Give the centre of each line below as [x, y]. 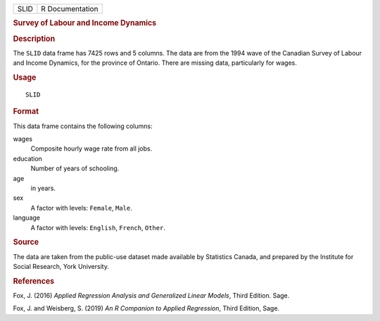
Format [26, 111]
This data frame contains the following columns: [83, 126]
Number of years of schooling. [75, 168]
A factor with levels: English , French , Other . [98, 227]
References [34, 281]
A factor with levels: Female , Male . [82, 208]
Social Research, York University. [61, 266]
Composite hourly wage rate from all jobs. [91, 149]
